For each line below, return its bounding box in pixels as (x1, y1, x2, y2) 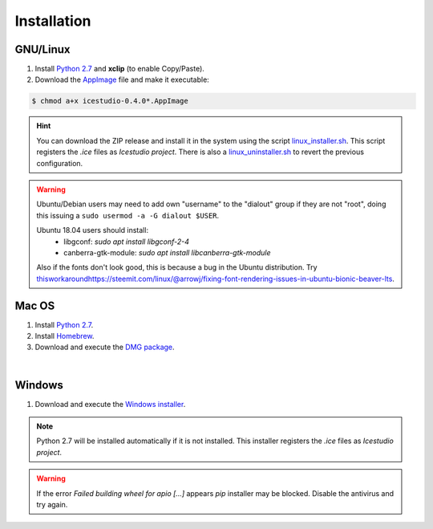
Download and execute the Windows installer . (34, 399, 186, 409)
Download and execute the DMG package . (34, 342, 176, 352)
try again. (36, 500, 68, 510)
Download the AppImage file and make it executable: (34, 75, 210, 84)
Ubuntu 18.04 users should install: (36, 226, 148, 235)
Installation (14, 12, 91, 30)
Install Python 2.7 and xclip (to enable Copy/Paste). (34, 64, 204, 74)
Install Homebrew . (34, 332, 95, 341)
